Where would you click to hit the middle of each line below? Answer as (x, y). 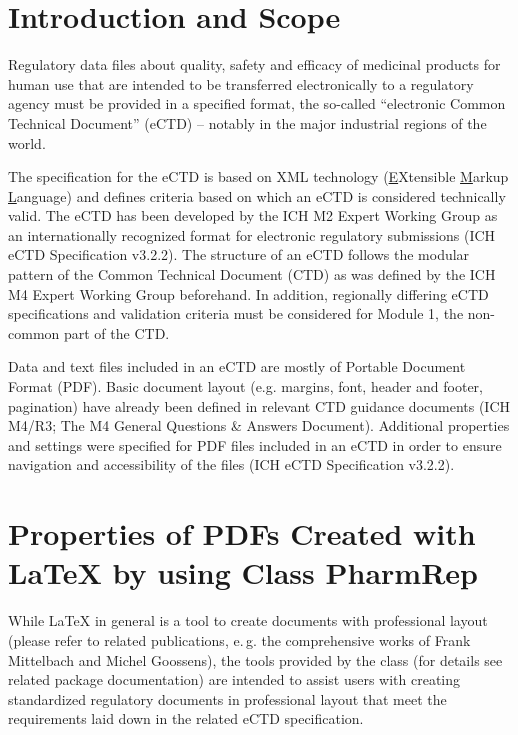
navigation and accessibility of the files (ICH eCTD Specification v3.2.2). (231, 464)
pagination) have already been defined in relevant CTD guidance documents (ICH (259, 405)
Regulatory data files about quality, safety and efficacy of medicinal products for (254, 64)
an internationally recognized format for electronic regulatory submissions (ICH (252, 234)
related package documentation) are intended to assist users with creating (234, 679)
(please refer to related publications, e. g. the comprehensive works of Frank (239, 639)
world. (27, 142)
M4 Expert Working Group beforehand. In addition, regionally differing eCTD (248, 293)
